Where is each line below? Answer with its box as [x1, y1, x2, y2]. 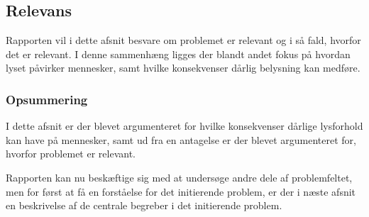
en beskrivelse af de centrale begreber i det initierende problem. [6, 198, 282, 213]
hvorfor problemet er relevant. [6, 146, 136, 161]
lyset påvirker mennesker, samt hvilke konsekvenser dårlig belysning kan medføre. [6, 60, 360, 75]
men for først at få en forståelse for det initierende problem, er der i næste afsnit [6, 184, 356, 199]
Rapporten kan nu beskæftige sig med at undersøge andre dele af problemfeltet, [6, 169, 353, 184]
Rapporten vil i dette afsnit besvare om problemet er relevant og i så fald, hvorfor [6, 33, 361, 48]
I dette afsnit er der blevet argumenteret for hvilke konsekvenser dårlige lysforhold [6, 118, 363, 133]
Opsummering [6, 90, 88, 108]
